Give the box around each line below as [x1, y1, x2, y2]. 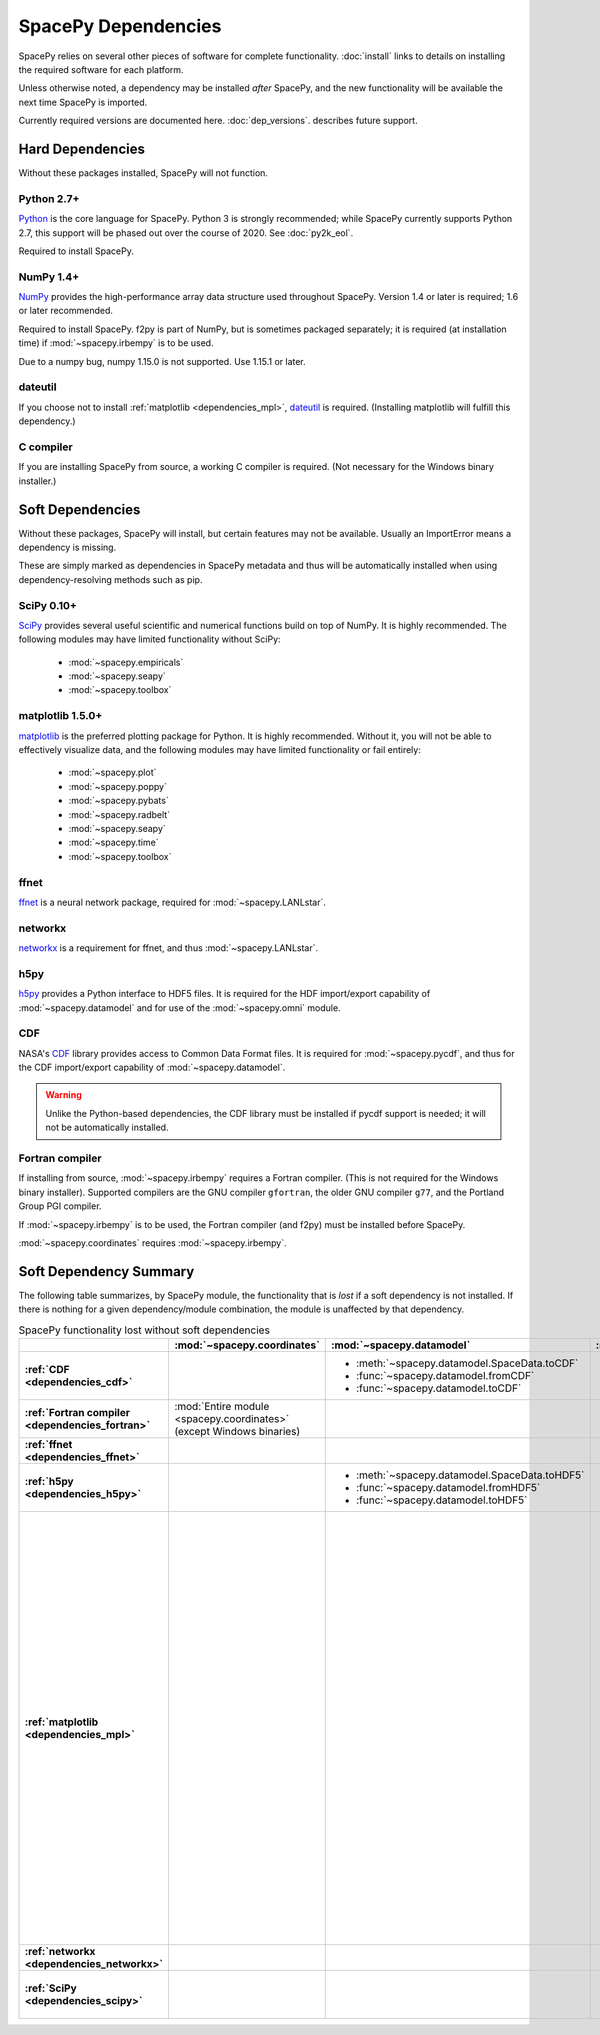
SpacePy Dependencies [18, 15, 222, 37]
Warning [45, 1089, 82, 1101]
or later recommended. [18, 305, 114, 317]
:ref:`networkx [24, 1945, 96, 1959]
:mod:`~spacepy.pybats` [68, 795, 169, 807]
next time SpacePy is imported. [18, 96, 148, 108]
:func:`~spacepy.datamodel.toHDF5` [355, 1493, 528, 1507]
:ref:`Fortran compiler [24, 1406, 130, 1420]
